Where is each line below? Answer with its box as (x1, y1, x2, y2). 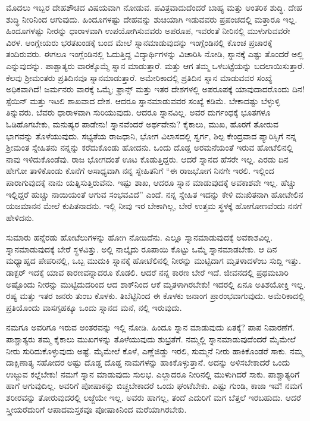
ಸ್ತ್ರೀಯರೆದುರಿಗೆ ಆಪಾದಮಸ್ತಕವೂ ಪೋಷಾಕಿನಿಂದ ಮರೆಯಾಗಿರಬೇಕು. (6, 403, 187, 415)
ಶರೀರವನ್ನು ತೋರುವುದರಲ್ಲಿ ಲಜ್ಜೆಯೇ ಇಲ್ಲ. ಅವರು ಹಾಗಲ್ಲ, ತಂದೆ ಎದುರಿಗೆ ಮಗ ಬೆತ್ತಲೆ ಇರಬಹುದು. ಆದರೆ (6, 391, 302, 403)
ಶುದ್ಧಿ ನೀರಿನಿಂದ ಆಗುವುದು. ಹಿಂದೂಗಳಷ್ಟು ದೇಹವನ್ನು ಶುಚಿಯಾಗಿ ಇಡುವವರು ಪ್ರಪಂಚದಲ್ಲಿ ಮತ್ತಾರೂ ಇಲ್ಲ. (6, 13, 298, 25)
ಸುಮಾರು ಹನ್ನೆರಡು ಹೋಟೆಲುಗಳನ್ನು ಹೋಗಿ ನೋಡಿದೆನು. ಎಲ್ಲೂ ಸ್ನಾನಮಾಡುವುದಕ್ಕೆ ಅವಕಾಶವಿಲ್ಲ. (6, 231, 273, 244)
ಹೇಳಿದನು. (6, 211, 35, 223)
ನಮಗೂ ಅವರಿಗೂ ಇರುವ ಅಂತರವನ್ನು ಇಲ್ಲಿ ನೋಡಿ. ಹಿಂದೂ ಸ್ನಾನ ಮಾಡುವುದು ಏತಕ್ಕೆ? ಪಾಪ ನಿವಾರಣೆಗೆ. (6, 321, 295, 333)
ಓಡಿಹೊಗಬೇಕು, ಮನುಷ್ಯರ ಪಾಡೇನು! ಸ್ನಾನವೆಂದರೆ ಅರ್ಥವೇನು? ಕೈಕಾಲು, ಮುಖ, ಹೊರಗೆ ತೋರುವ (6, 117, 279, 130)
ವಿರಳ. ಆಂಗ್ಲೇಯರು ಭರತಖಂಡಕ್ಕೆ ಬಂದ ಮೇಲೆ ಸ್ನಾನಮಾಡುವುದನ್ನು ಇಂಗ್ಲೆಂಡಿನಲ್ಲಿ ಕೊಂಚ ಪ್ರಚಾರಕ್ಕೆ (6, 36, 273, 48)
